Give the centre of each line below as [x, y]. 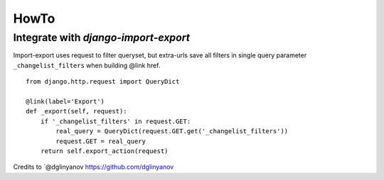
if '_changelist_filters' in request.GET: [116, 121]
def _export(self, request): [76, 111]
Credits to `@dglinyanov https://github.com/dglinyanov [94, 167]
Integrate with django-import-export [102, 38]
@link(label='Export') [65, 101]
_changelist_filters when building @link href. [87, 65]
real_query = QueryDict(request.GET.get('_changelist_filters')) [172, 131]
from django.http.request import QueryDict [103, 82]
